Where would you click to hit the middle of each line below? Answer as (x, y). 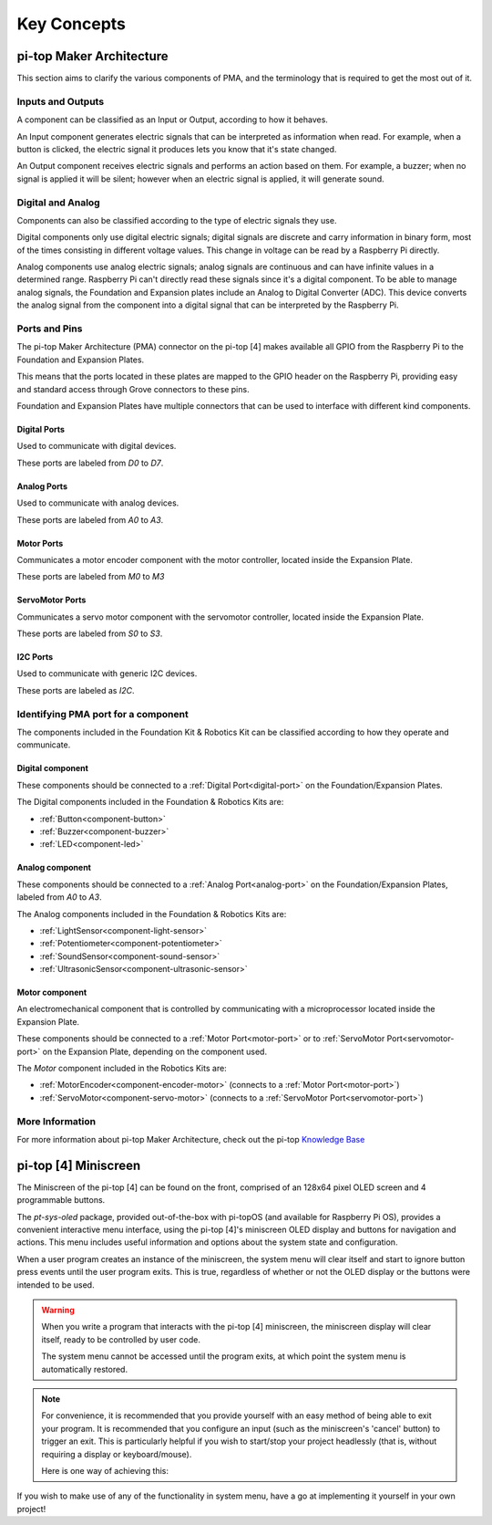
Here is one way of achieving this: (105, 1470)
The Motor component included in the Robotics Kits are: (122, 1069)
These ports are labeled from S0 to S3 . (90, 633)
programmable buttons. (61, 1200)
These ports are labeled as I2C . (76, 690)
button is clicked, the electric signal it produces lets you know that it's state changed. (177, 149)
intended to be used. (56, 1285)
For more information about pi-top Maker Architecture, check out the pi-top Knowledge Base (191, 1139)
